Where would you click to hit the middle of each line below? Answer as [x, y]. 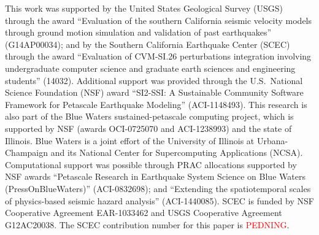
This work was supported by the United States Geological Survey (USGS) [144, 8]
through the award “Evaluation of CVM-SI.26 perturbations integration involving [158, 56]
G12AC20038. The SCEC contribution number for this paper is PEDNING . [147, 224]
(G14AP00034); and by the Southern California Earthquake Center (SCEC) [148, 44]
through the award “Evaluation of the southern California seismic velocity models [159, 20]
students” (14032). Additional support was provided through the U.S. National [154, 80]
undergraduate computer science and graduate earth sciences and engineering [150, 68]
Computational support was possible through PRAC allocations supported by [151, 164]
